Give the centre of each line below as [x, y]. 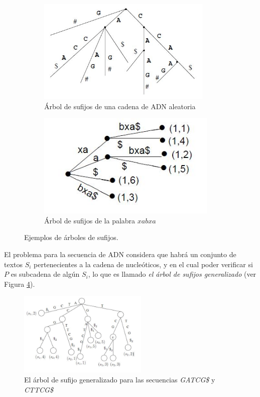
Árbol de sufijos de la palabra [90, 220]
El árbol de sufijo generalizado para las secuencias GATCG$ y [120, 379]
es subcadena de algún [45, 274]
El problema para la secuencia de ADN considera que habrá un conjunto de [120, 254]
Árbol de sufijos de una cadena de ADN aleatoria [120, 106]
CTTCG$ [39, 389]
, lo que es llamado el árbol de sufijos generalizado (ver [172, 274]
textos [14, 264]
